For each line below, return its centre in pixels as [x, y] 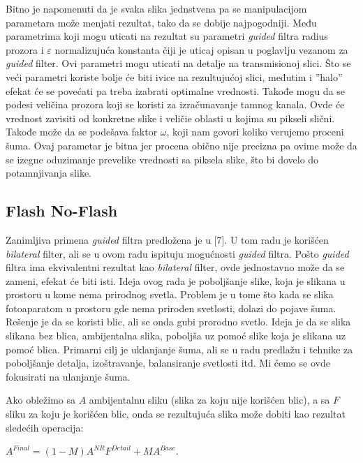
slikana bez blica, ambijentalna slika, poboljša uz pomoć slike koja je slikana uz [176, 336]
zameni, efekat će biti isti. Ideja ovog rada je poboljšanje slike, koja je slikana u [176, 280]
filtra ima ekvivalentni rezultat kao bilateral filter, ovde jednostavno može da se [175, 267]
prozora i [25, 49]
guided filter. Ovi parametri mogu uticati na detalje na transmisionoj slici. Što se [178, 63]
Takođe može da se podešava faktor [82, 132]
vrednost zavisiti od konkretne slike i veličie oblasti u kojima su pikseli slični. [170, 118]
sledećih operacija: [45, 427]
